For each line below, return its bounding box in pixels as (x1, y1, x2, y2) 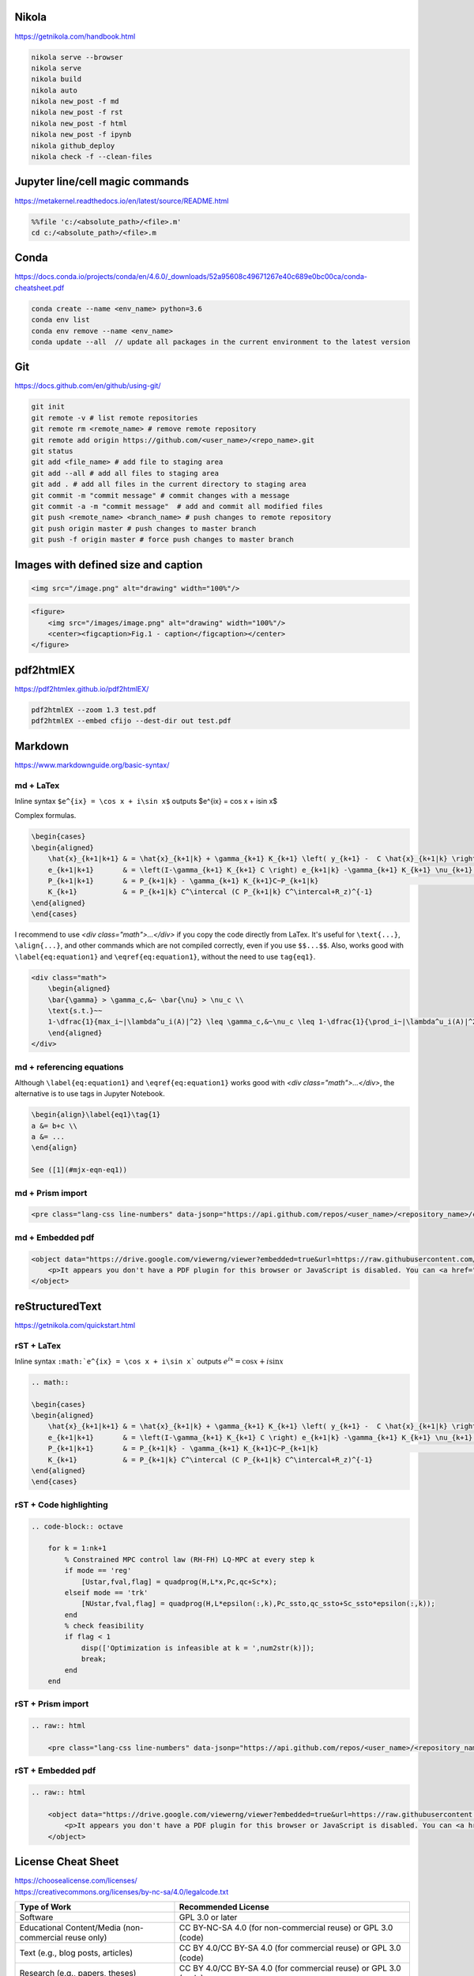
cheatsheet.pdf (14, 283, 65, 292)
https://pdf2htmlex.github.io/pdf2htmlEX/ (14, 684, 149, 693)
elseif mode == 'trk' (64, 1588, 149, 1597)
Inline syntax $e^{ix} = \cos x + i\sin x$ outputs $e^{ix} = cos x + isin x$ (14, 796, 278, 805)
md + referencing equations (14, 1062, 124, 1073)
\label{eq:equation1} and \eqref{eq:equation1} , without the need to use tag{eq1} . (14, 952, 316, 961)
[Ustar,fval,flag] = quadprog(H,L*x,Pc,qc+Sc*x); (81, 1577, 277, 1586)
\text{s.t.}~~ (47, 1006, 103, 1015)
